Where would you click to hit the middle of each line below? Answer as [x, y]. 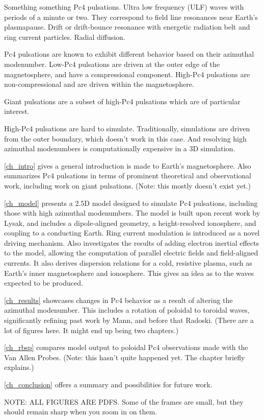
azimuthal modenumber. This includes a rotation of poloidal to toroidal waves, [127, 310]
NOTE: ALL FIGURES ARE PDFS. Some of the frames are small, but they [124, 401]
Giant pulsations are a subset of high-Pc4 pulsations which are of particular [122, 101]
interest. [17, 111]
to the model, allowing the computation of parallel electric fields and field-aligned [131, 253]
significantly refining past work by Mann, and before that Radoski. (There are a [129, 320]
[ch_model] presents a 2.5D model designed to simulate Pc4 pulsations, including [131, 203]
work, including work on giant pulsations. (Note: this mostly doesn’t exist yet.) [127, 185]
